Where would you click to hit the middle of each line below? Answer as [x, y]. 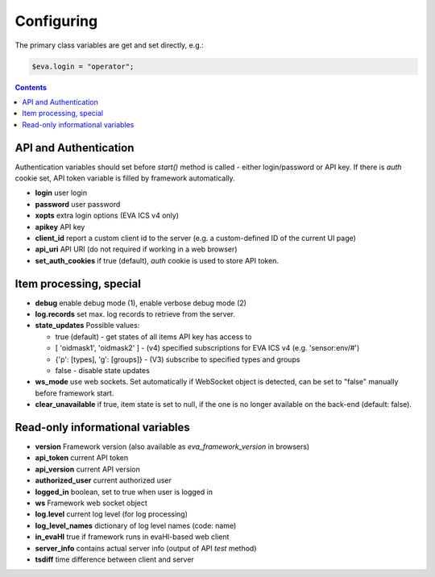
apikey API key [60, 226]
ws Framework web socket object [91, 503]
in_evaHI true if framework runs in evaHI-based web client [132, 537]
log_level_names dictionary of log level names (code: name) [136, 525]
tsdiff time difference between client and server [115, 559]
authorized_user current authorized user [104, 480]
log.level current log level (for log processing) [112, 514]
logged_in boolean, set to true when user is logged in [124, 492]
